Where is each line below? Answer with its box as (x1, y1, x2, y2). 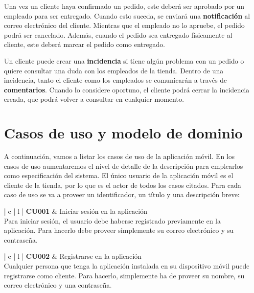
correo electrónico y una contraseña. (4, 280, 112, 290)
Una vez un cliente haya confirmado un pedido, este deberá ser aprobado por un (4, 1, 245, 11)
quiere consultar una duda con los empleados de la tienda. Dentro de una (4, 65, 224, 75)
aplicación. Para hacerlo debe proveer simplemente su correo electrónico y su (4, 225, 234, 235)
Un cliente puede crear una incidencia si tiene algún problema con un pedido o (4, 55, 244, 66)
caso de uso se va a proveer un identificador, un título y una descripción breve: (4, 189, 240, 200)
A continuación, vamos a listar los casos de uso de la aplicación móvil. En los (4, 151, 235, 161)
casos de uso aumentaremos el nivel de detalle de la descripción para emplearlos (4, 160, 243, 171)
